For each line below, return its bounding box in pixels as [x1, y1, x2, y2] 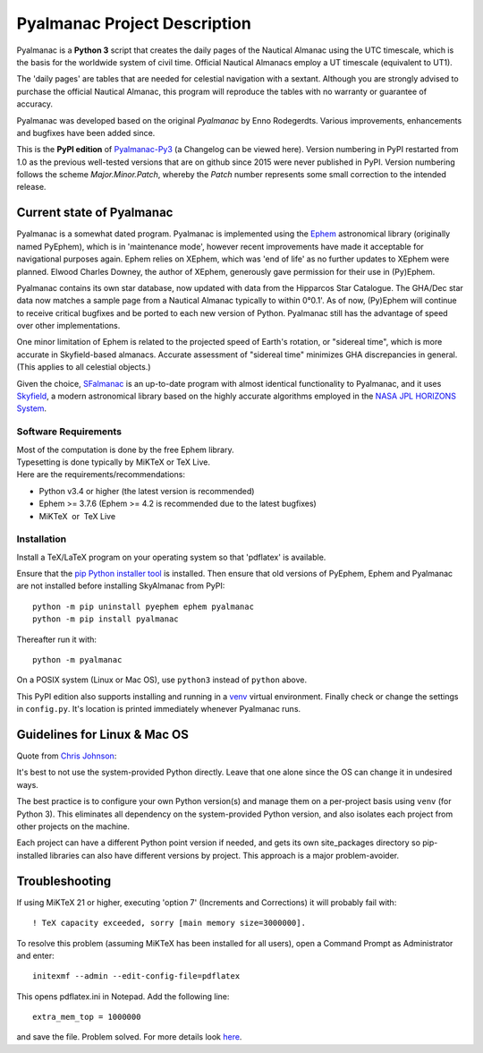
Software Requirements [16, 425, 123, 438]
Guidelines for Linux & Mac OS [16, 727, 190, 742]
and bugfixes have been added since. [16, 127, 156, 138]
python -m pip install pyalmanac [32, 614, 179, 624]
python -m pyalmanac [32, 655, 123, 665]
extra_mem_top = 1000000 [32, 1012, 141, 1023]
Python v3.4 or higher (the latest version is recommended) [38, 485, 255, 496]
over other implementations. [16, 321, 121, 331]
